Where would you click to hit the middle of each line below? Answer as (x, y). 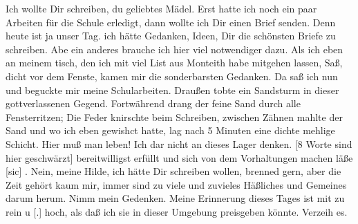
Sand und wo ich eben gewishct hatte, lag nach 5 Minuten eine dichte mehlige (170, 130)
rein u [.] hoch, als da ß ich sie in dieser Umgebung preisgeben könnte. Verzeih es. (177, 211)
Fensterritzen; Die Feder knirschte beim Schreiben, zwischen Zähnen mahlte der (174, 116)
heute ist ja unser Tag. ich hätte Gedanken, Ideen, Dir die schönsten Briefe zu (171, 36)
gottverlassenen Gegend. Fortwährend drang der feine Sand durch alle (153, 103)
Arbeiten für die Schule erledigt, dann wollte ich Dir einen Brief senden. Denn (171, 22)
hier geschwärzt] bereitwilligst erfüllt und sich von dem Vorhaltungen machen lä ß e (179, 157)
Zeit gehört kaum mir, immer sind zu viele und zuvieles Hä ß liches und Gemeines (176, 184)
